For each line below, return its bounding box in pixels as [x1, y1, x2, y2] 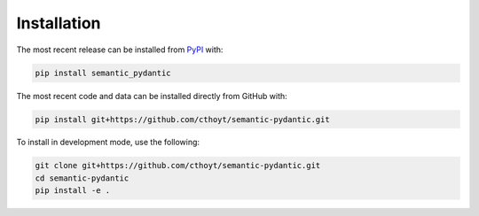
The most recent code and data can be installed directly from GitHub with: [16, 90, 287, 101]
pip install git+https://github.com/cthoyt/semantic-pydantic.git [35, 114, 330, 124]
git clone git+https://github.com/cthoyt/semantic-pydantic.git [35, 160, 321, 171]
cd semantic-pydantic [35, 173, 130, 183]
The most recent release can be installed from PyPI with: [16, 44, 224, 55]
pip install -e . [35, 186, 111, 196]
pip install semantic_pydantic [35, 67, 172, 78]
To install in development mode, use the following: [16, 137, 200, 148]
